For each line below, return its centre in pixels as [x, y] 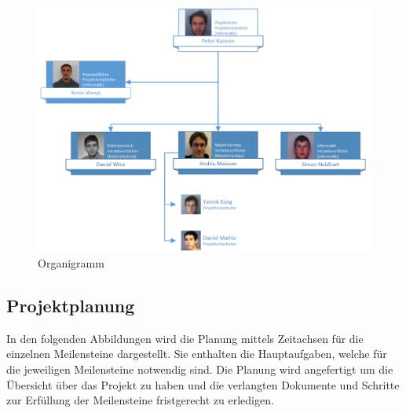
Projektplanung [71, 306]
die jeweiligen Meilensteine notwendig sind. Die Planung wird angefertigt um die [200, 369]
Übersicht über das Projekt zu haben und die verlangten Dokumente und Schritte [203, 384]
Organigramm [71, 263]
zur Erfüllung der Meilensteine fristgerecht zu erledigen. [140, 400]
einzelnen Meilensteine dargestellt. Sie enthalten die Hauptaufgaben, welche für [197, 354]
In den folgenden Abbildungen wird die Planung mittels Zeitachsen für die [185, 338]
